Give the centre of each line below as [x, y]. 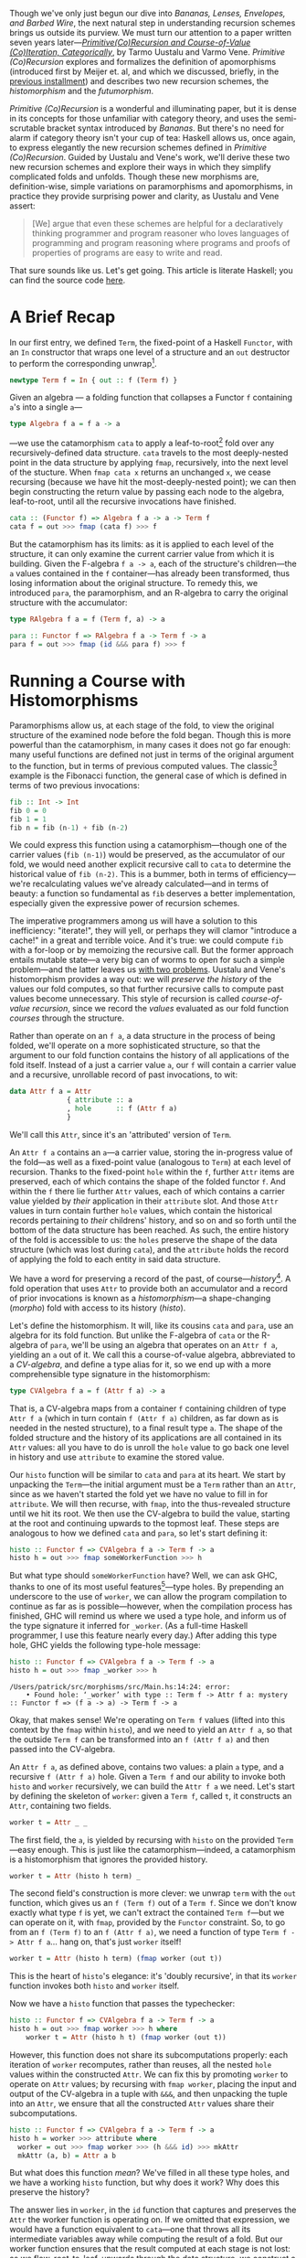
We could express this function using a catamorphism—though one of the [148, 845]
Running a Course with [97, 681]
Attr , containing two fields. [61, 1805]
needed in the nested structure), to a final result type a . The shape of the [146, 1428]
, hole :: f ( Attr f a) [122, 1109]
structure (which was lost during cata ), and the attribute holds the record [149, 1249]
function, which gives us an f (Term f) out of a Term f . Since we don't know [153, 1903]
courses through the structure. [67, 1018]
